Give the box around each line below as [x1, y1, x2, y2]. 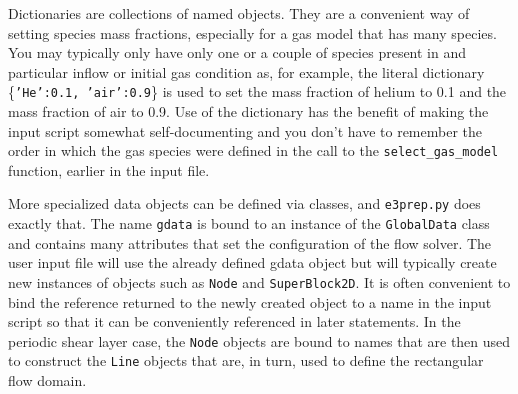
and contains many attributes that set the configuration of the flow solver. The [8, 232, 492, 253]
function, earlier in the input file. [8, 159, 210, 180]
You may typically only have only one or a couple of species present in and [8, 42, 467, 63]
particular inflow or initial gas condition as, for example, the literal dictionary [8, 61, 485, 82]
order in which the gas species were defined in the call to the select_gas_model [8, 140, 499, 161]
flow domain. [8, 370, 87, 391]
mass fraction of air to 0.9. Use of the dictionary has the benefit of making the [8, 101, 489, 122]
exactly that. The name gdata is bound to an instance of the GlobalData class [8, 213, 490, 234]
